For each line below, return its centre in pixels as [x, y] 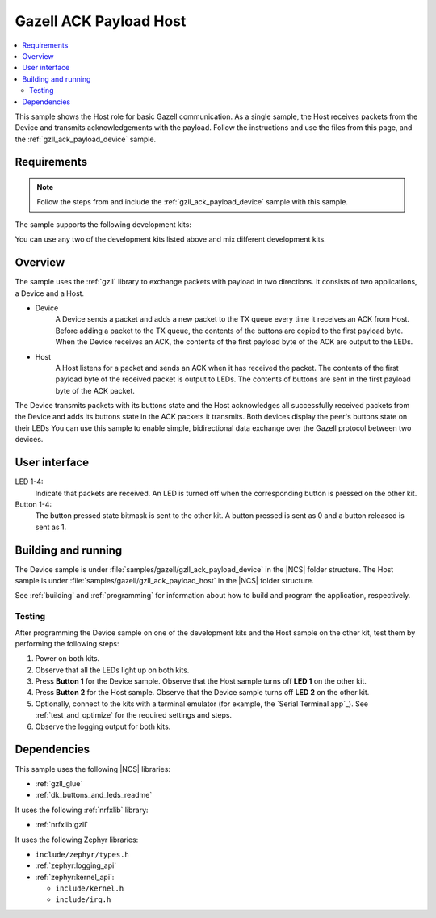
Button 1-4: [34, 504]
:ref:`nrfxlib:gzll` [62, 825]
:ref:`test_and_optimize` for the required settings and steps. [134, 715]
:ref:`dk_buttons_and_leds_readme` [94, 795]
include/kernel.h [90, 889]
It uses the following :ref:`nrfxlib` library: [82, 810]
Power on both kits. [67, 659]
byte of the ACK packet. [95, 390]
